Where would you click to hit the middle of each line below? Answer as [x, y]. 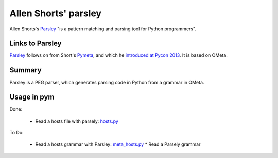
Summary [25, 70]
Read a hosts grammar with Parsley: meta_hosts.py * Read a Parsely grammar [118, 144]
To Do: [16, 133]
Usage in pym [32, 97]
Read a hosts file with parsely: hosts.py [77, 121]
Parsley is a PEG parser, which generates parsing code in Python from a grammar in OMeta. [107, 83]
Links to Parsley [36, 43]
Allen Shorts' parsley [56, 13]
